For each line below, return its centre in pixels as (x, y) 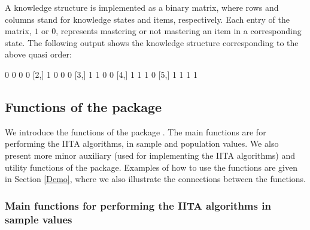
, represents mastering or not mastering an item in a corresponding (179, 31)
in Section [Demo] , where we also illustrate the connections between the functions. (155, 179)
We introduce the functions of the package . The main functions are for (136, 131)
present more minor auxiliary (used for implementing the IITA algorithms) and (150, 155)
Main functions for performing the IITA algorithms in (138, 205)
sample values (39, 219)
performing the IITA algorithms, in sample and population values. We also (142, 143)
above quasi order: (38, 54)
